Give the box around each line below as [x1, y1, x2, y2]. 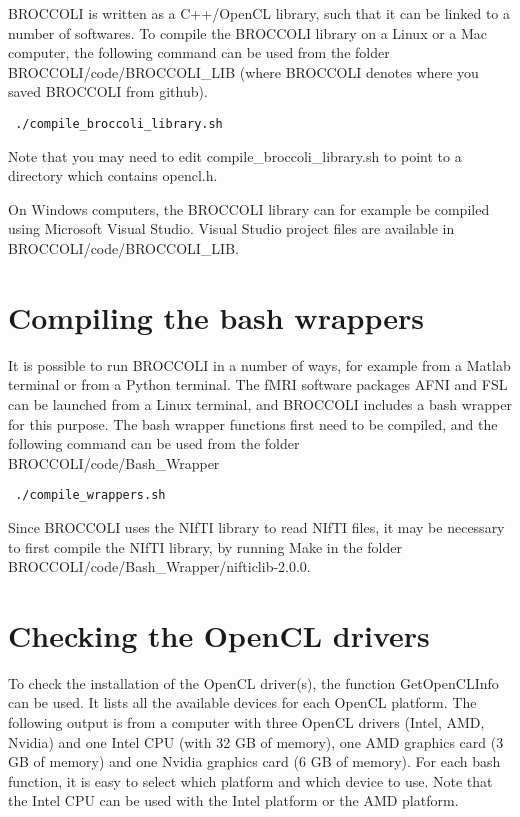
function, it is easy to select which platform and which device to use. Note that [8, 770, 493, 791]
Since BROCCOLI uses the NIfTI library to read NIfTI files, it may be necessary [8, 516, 505, 537]
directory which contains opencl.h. [8, 165, 218, 186]
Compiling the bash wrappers [8, 296, 424, 337]
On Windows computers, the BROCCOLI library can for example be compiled [8, 198, 490, 219]
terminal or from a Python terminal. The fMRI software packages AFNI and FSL [8, 374, 508, 395]
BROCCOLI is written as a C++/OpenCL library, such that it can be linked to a [8, 3, 511, 23]
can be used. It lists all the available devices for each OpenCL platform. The [8, 692, 477, 713]
